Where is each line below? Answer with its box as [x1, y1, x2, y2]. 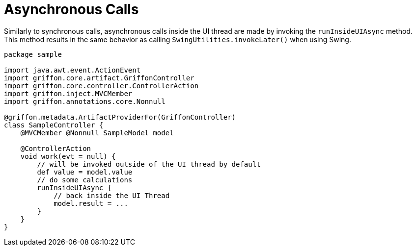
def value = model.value [37, 168, 133, 176]
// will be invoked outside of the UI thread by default [37, 160, 261, 168]
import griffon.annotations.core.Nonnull [4, 97, 166, 105]
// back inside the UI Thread [54, 191, 170, 200]
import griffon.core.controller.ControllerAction [4, 81, 199, 90]
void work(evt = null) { [20, 152, 116, 160]
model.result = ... [54, 199, 128, 207]
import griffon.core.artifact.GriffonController [4, 74, 194, 82]
